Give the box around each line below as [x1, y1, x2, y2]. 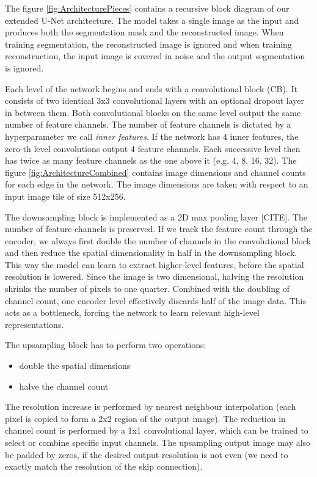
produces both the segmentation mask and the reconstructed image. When [5, 26, 284, 38]
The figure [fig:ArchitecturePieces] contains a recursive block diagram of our [5, 2, 290, 14]
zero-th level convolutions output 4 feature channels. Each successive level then [5, 142, 301, 155]
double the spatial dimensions [19, 359, 131, 372]
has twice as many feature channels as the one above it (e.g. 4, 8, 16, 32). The [5, 154, 297, 167]
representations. [5, 318, 64, 330]
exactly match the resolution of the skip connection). [5, 460, 203, 473]
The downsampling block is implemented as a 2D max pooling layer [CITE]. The [5, 210, 307, 223]
